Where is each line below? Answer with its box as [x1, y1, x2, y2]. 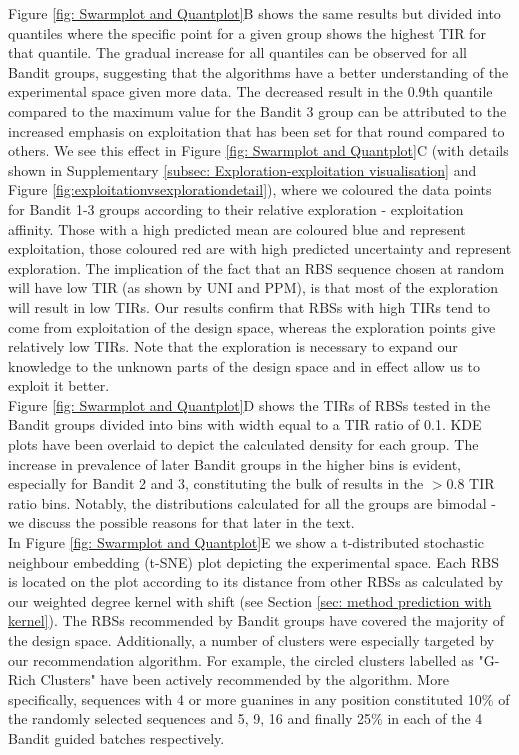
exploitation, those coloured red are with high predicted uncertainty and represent [8, 238, 512, 259]
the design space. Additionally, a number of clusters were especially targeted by [8, 630, 495, 650]
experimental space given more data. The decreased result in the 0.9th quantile [8, 81, 493, 102]
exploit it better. [8, 375, 110, 396]
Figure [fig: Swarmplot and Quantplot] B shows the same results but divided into [8, 3, 501, 23]
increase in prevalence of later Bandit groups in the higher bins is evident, [8, 453, 461, 474]
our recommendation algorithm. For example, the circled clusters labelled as [8, 649, 474, 670]
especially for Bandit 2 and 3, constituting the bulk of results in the [8, 473, 424, 494]
